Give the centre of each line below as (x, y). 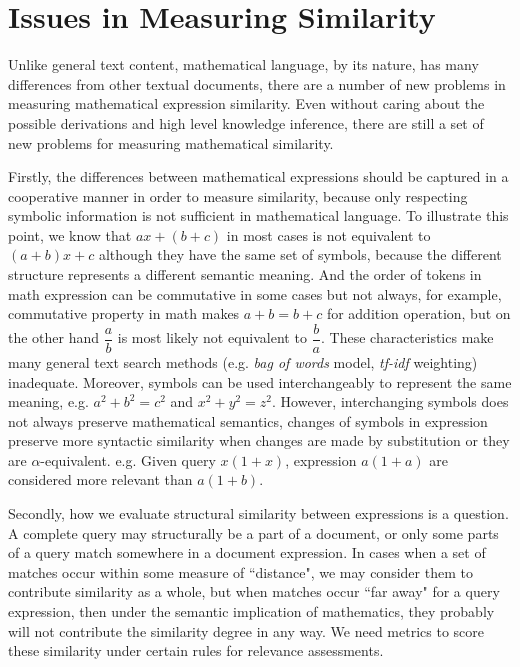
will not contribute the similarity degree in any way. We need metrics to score (246, 630)
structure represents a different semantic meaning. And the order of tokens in (245, 274)
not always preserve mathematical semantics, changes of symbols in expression (248, 420)
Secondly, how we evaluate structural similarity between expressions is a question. (258, 513)
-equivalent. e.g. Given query (128, 459)
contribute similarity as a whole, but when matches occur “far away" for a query (254, 591)
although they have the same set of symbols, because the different (300, 254)
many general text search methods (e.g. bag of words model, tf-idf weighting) (243, 361)
